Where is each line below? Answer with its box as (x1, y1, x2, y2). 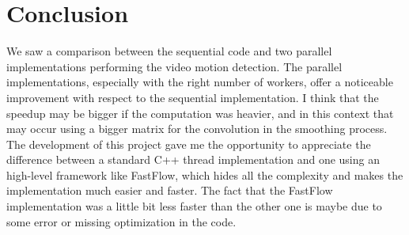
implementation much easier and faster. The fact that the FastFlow (6, 182, 333, 199)
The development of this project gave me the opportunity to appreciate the (6, 135, 371, 152)
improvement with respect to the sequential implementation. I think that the (6, 89, 379, 105)
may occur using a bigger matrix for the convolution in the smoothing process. (6, 120, 388, 137)
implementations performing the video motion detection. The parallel (6, 58, 343, 74)
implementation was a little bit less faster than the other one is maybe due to (6, 198, 382, 214)
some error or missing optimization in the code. (6, 213, 237, 229)
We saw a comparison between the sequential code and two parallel (6, 43, 332, 59)
